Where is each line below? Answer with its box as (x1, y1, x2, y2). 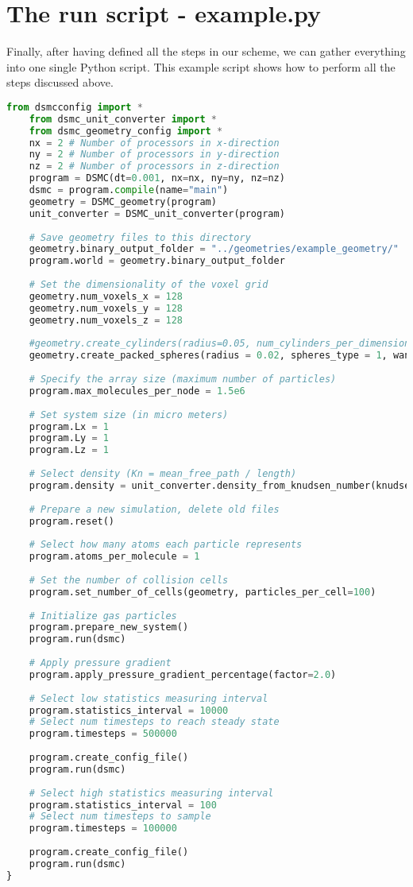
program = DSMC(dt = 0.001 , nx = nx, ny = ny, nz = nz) (29, 172, 285, 184)
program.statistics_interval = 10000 (29, 704, 229, 716)
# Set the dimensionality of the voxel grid (29, 279, 268, 291)
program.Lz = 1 (29, 444, 109, 456)
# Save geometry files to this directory (29, 231, 251, 243)
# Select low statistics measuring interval (29, 692, 268, 704)
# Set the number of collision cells (29, 574, 229, 586)
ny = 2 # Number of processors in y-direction (29, 149, 280, 161)
